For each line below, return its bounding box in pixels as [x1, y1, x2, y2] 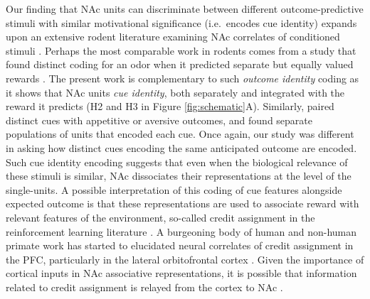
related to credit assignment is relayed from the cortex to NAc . [6, 279, 283, 294]
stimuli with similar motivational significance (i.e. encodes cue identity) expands [6, 15, 357, 30]
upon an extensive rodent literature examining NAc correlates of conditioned [6, 29, 340, 44]
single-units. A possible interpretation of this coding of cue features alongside [6, 182, 342, 197]
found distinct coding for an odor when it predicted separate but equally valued [6, 57, 354, 72]
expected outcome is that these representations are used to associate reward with [6, 196, 359, 211]
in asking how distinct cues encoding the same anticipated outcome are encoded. [6, 140, 357, 155]
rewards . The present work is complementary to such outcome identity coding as [6, 70, 359, 85]
